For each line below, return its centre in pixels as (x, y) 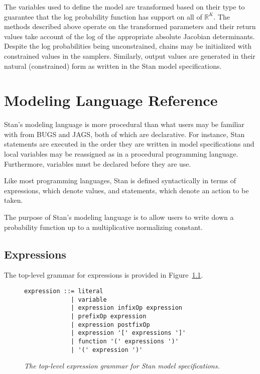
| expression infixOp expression (126, 308)
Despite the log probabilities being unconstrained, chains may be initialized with (128, 46)
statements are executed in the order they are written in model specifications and (129, 144)
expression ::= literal (64, 291)
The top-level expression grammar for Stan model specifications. (122, 366)
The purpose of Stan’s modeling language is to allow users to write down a (119, 217)
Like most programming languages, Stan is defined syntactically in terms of (120, 180)
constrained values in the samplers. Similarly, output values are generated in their (130, 55)
